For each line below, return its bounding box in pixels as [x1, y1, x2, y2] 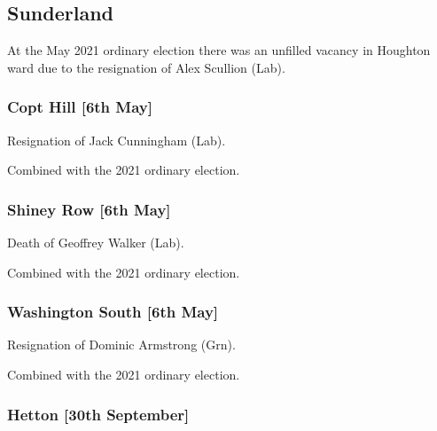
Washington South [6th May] [7, 301, 219, 323]
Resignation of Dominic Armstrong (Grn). [7, 335, 236, 354]
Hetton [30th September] [7, 403, 190, 425]
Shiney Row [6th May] [7, 198, 171, 220]
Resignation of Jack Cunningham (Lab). [7, 130, 226, 149]
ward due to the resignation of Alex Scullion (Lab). [7, 58, 285, 76]
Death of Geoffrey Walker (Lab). [7, 233, 184, 252]
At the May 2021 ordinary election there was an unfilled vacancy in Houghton [7, 41, 431, 59]
